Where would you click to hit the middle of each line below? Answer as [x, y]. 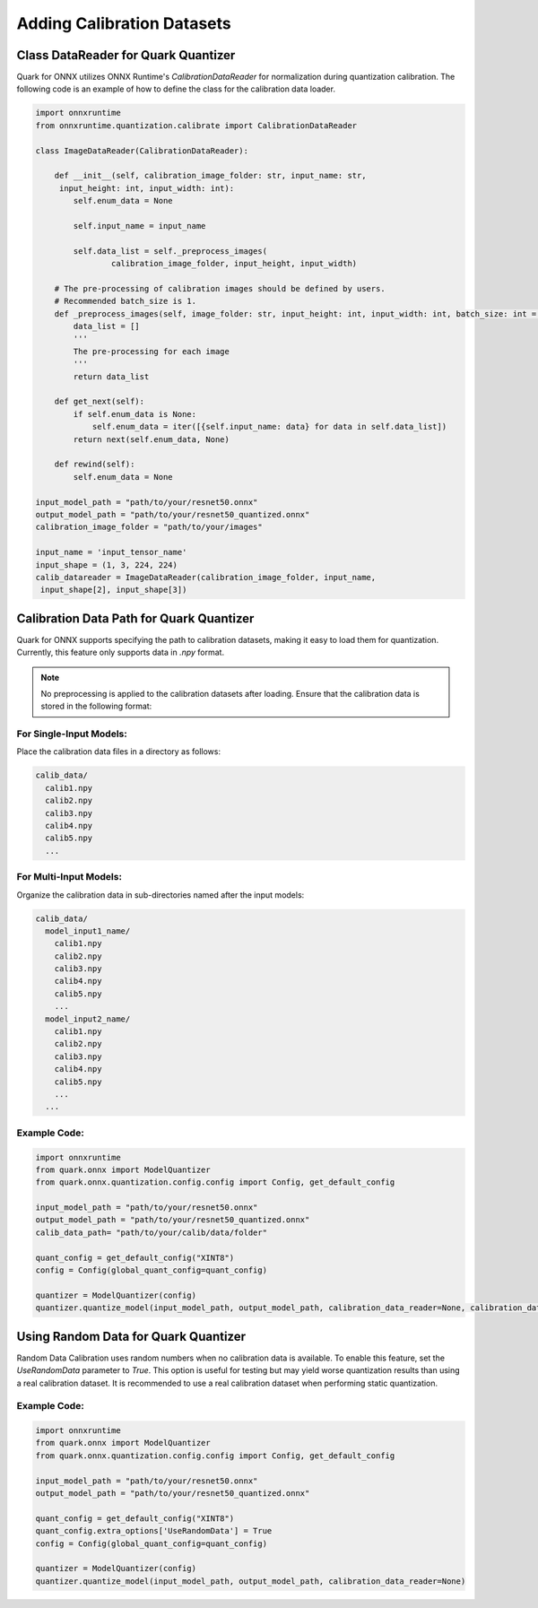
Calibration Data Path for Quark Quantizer [135, 618]
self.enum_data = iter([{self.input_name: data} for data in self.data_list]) [269, 427]
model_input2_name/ [88, 1019]
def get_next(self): [100, 402]
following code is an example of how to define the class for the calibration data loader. [176, 89]
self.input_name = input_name [139, 226]
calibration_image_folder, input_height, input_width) [234, 264]
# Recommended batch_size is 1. [126, 301]
